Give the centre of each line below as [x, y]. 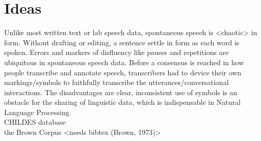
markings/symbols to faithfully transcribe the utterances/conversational [116, 82]
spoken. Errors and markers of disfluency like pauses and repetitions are [116, 52]
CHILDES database [35, 122]
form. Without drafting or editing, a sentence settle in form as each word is [122, 42]
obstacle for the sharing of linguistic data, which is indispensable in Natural [122, 102]
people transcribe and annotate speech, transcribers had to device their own [123, 72]
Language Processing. [38, 112]
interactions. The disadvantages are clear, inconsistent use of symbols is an [121, 92]
